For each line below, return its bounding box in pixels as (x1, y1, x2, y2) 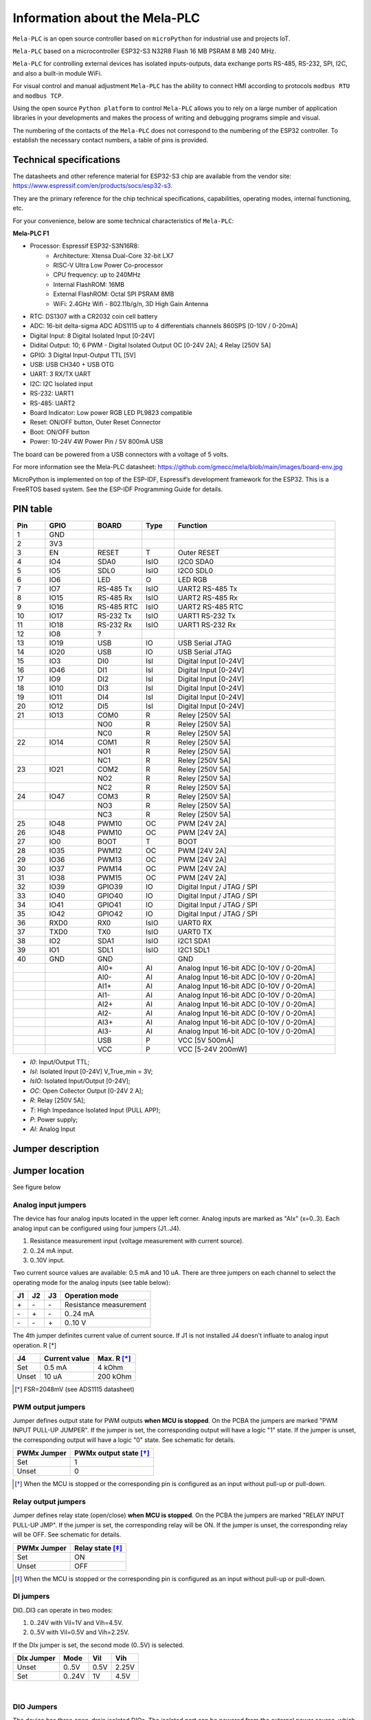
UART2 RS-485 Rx (177, 592, 238, 602)
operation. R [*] (12, 1341, 57, 1349)
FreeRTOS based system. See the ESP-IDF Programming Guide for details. (12, 485, 223, 493)
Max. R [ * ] (97, 1353, 131, 1363)
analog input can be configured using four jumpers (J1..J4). (12, 1224, 181, 1232)
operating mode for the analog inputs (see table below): (12, 1278, 171, 1287)
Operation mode (64, 1291, 119, 1300)
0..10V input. (30, 1256, 65, 1264)
